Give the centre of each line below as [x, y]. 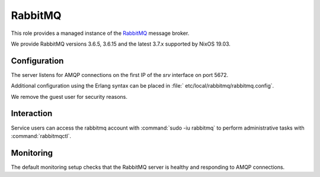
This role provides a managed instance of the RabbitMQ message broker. [100, 33]
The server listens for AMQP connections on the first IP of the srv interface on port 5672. [119, 75]
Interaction [32, 113]
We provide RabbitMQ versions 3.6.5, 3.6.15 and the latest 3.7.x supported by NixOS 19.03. [121, 44]
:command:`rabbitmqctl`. [41, 136]
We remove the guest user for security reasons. [69, 96]
